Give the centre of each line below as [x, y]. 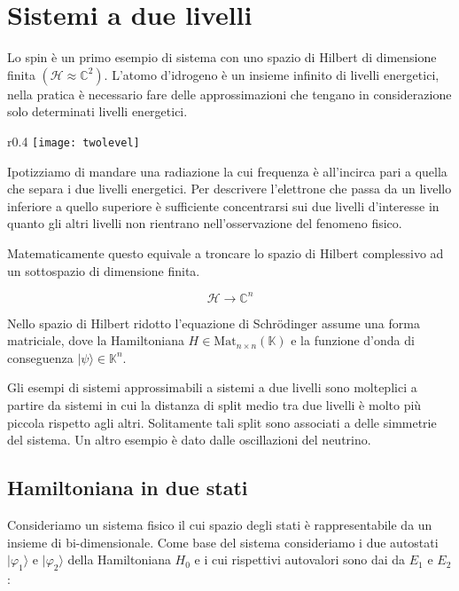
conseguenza [40, 357]
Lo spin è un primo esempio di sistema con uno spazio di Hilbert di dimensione [222, 57]
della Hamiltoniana [119, 559]
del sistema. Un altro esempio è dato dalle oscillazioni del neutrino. [189, 440]
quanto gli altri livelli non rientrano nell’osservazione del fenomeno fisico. [205, 223]
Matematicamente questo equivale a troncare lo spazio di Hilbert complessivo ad [226, 252]
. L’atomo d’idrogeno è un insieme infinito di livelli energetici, [272, 74]
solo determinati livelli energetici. [97, 111]
